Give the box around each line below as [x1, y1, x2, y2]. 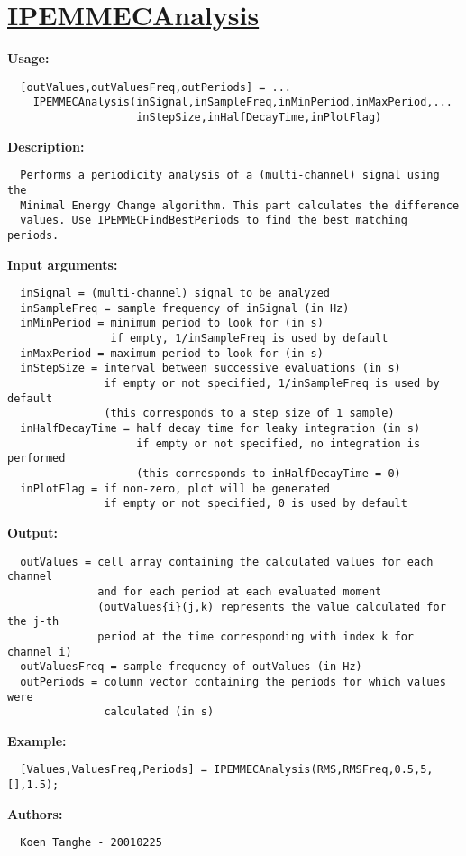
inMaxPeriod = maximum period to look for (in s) [20, 346, 324, 360]
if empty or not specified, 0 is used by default [104, 497, 407, 511]
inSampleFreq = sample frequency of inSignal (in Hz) [20, 301, 350, 315]
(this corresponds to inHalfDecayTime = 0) [136, 467, 401, 481]
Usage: [7, 49, 50, 68]
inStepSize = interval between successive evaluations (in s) [20, 362, 401, 375]
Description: [7, 136, 85, 155]
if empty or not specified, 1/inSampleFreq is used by [104, 377, 440, 391]
